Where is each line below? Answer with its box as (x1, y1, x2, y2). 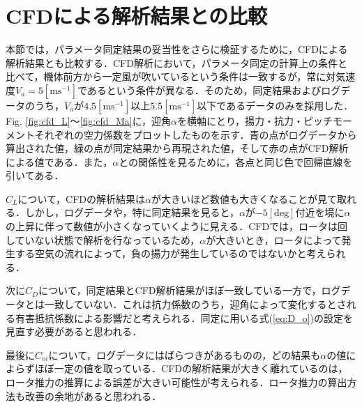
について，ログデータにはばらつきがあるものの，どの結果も (48, 347, 321, 362)
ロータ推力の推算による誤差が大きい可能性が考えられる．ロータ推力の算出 (6, 375, 347, 389)
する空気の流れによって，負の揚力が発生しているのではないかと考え (15, 246, 326, 261)
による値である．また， (6, 154, 113, 169)
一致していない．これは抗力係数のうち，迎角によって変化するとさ (44, 297, 347, 312)
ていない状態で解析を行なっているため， (15, 232, 200, 247)
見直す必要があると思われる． (6, 324, 142, 339)
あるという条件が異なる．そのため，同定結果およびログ (86, 82, 341, 97)
